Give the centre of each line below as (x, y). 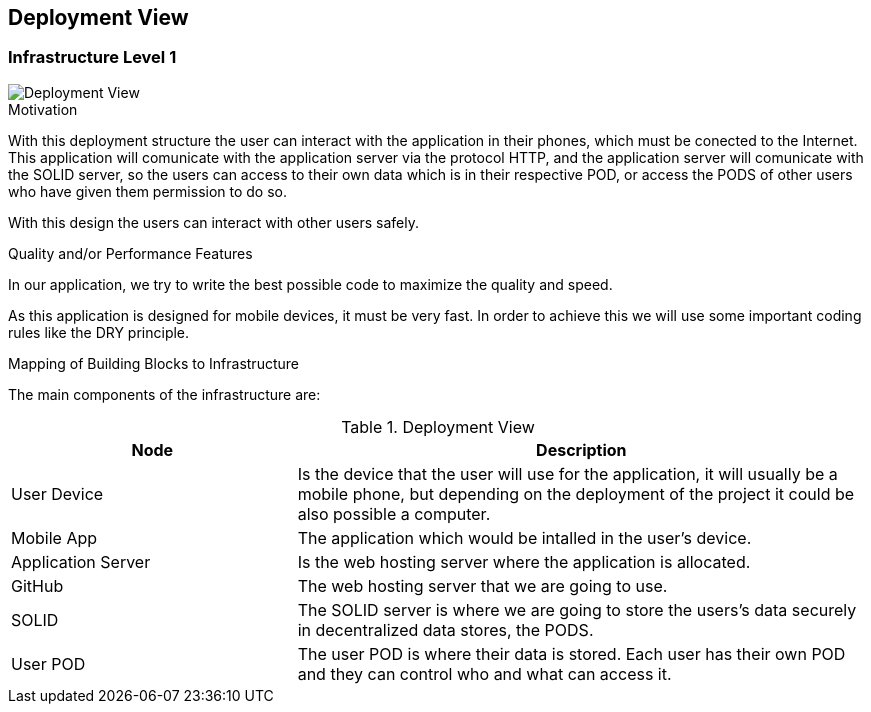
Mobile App (54, 537)
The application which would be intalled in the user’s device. (524, 537)
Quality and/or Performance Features (130, 253)
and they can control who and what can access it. (484, 673)
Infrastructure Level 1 (92, 57)
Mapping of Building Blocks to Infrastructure (153, 363)
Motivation (43, 109)
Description (581, 449)
